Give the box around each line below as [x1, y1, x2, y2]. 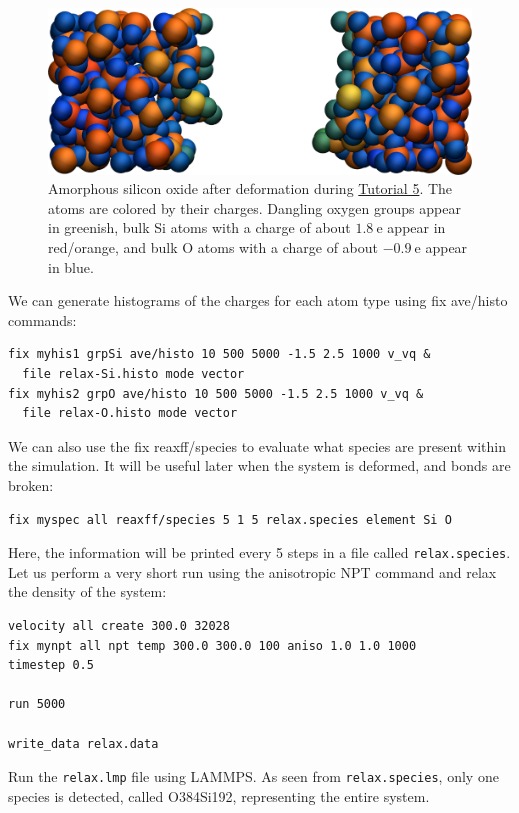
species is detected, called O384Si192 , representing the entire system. [8, 785, 430, 806]
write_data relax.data [8, 736, 159, 751]
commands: [8, 309, 77, 330]
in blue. [48, 256, 94, 277]
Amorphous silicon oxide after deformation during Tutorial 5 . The [48, 178, 453, 199]
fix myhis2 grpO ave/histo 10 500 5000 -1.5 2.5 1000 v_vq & [8, 386, 424, 401]
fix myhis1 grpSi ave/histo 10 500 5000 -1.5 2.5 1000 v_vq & [8, 347, 431, 362]
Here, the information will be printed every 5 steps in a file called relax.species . [8, 542, 511, 563]
